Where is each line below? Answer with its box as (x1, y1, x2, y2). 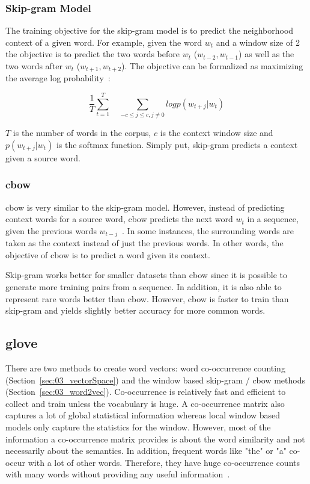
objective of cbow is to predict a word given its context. (5, 248, 210, 261)
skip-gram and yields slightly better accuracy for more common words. (5, 304, 266, 317)
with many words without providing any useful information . (5, 468, 230, 480)
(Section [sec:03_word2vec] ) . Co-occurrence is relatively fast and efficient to (5, 385, 286, 398)
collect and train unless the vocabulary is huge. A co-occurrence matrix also (5, 397, 285, 409)
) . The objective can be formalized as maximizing (121, 60, 303, 72)
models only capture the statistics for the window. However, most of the (5, 420, 271, 433)
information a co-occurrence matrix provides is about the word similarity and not (5, 432, 305, 445)
